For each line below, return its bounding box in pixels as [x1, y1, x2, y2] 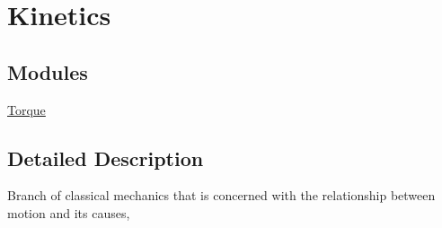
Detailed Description [7, 144, 204, 171]
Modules [7, 57, 88, 85]
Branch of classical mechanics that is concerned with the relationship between [7, 186, 436, 205]
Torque [7, 100, 46, 118]
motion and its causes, [7, 203, 130, 222]
